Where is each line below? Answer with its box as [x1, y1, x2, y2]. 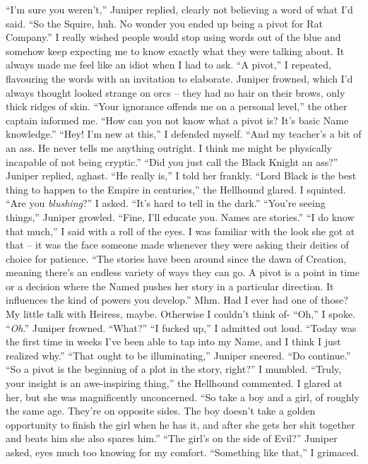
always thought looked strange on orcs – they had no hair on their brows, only [6, 85, 345, 100]
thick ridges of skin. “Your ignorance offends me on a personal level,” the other [6, 99, 348, 114]
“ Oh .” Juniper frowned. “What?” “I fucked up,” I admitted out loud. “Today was [6, 320, 357, 335]
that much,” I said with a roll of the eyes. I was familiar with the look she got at [6, 223, 355, 238]
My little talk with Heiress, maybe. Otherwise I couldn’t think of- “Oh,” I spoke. [6, 307, 356, 321]
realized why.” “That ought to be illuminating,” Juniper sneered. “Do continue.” [6, 347, 351, 362]
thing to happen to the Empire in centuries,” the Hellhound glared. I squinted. [6, 182, 346, 196]
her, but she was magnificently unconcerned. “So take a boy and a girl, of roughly [6, 389, 360, 404]
